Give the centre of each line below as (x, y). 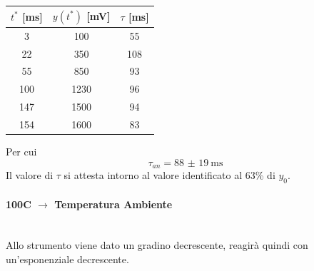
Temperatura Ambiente (113, 204)
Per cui (21, 152)
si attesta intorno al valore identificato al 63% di (169, 175)
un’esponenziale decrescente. (67, 259)
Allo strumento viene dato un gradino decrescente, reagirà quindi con (157, 245)
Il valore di (30, 175)
